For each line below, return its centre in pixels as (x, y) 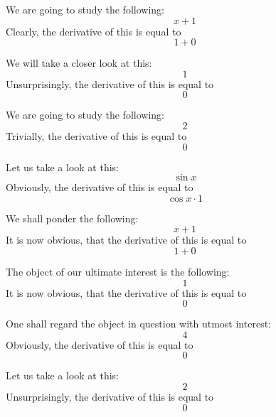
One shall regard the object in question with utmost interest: (138, 324)
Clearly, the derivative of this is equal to (94, 31)
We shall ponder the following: (72, 218)
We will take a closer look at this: (79, 63)
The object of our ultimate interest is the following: (118, 271)
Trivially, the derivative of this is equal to (96, 135)
